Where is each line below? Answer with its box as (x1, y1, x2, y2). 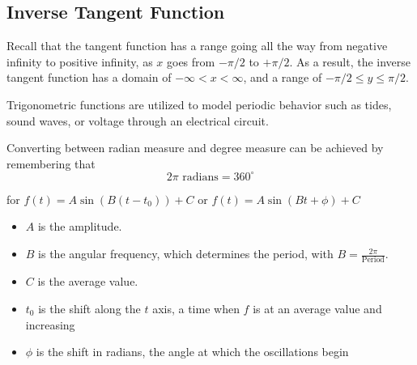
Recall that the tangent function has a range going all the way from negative (6, 37, 388, 54)
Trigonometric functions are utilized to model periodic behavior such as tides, (6, 95, 392, 112)
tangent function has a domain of (6, 69, 172, 86)
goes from (166, 53, 215, 70)
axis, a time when (152, 299, 240, 316)
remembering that (6, 155, 96, 172)
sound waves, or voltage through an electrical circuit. (6, 112, 269, 129)
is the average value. (37, 273, 138, 290)
